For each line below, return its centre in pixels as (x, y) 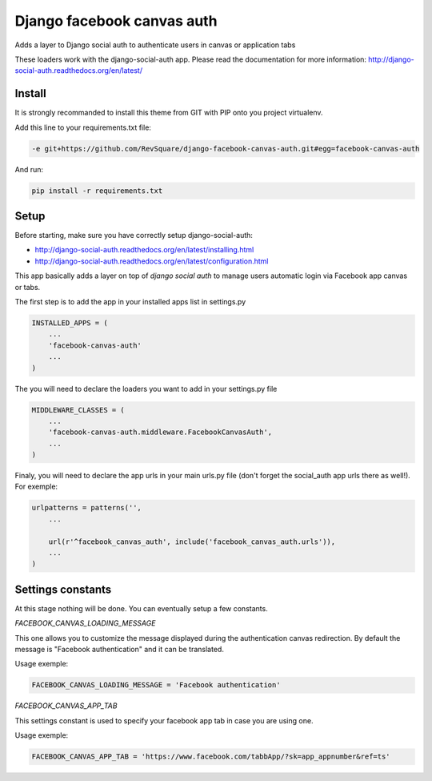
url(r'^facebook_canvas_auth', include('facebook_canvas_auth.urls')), (192, 541)
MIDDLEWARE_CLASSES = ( (78, 410)
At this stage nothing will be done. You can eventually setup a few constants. (141, 608)
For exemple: (36, 487)
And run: (29, 169)
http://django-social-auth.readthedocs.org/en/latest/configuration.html (152, 261)
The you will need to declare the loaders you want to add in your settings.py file (146, 388)
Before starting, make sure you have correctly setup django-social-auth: (134, 236)
